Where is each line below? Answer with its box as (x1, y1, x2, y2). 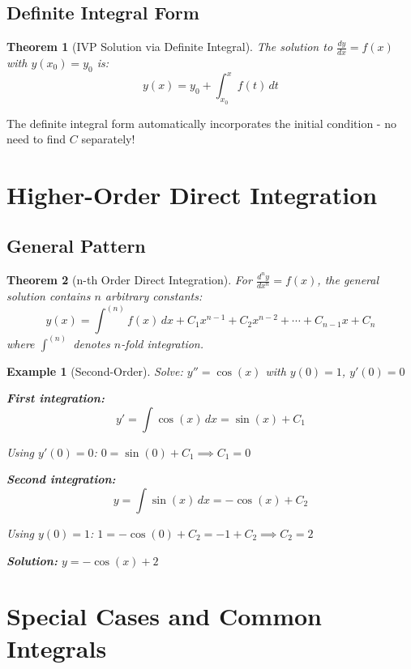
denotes (73, 334, 110, 352)
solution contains (6, 288, 91, 305)
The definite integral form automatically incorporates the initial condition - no (6, 114, 396, 131)
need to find (6, 130, 66, 147)
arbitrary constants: (105, 288, 203, 305)
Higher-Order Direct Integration (6, 177, 378, 211)
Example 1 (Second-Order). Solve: (6, 362, 183, 379)
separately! (81, 130, 135, 147)
